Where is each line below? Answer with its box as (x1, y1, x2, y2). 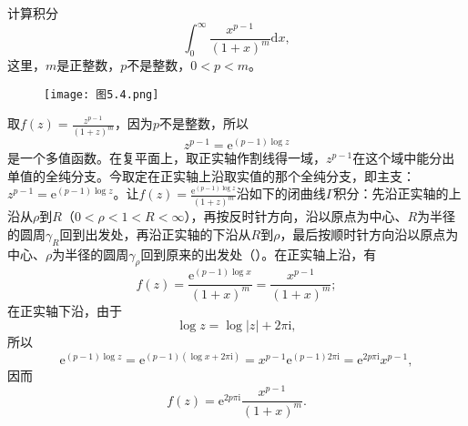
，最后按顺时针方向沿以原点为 (280, 224, 459, 243)
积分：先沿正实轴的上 (333, 184, 462, 203)
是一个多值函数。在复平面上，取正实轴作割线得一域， (7, 148, 326, 167)
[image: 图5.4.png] (44, 87, 159, 101)
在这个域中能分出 (352, 148, 455, 167)
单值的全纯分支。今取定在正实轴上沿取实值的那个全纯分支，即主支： (7, 166, 415, 185)
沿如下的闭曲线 (236, 184, 326, 203)
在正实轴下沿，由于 (7, 300, 122, 319)
